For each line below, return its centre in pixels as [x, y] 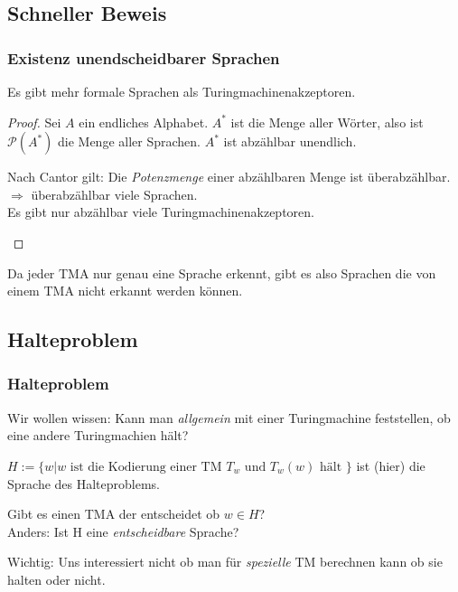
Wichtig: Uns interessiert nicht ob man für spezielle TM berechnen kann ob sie [225, 562]
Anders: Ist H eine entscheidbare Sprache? [123, 531]
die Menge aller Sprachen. [129, 141]
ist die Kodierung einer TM [146, 467]
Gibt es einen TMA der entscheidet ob [114, 514]
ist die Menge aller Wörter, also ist [327, 122]
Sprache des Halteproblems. [84, 483]
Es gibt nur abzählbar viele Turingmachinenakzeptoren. [161, 212]
